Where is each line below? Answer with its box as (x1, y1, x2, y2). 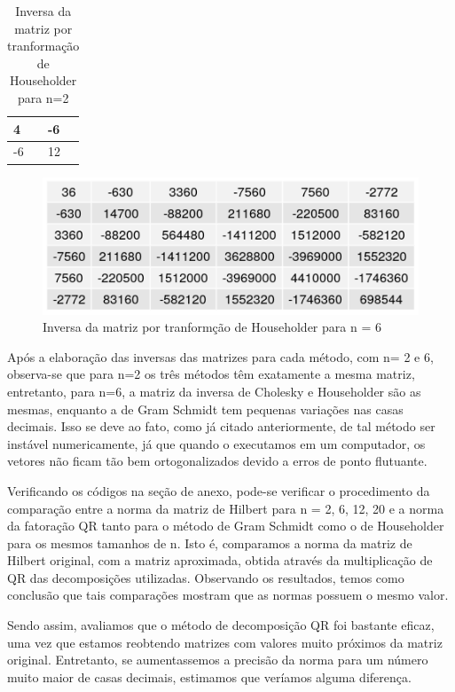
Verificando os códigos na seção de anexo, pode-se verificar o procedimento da (7, 481, 430, 499)
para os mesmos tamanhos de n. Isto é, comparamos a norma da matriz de (7, 533, 412, 552)
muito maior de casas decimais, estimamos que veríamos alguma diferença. (7, 667, 412, 686)
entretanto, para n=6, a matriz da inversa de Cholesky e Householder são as (7, 381, 421, 400)
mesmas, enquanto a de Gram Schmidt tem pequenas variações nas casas (7, 399, 404, 418)
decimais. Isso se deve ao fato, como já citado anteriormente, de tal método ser (7, 417, 435, 436)
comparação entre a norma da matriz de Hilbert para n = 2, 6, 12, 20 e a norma (7, 499, 444, 517)
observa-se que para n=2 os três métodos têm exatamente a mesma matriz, (7, 365, 415, 383)
